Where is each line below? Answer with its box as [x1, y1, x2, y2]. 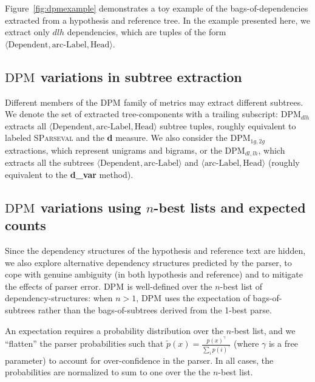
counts [5, 216, 46, 234]
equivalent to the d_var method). [5, 168, 134, 180]
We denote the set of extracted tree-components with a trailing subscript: [5, 107, 279, 120]
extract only [5, 26, 50, 38]
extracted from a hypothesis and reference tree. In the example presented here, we [5, 13, 310, 26]
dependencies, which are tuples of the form [67, 26, 226, 38]
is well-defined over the [127, 279, 212, 292]
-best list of [220, 279, 262, 292]
